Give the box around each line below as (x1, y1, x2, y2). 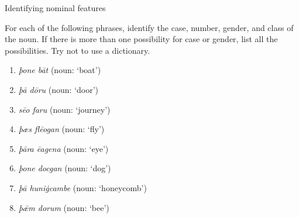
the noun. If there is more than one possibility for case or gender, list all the (5, 33, 278, 45)
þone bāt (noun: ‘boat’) (18, 64, 101, 76)
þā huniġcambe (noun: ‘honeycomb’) (18, 181, 147, 193)
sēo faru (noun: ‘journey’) (18, 103, 111, 115)
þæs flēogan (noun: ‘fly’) (18, 123, 105, 135)
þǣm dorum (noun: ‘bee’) (18, 201, 109, 213)
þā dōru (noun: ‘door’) (18, 83, 99, 95)
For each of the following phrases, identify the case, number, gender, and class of (5, 21, 294, 33)
